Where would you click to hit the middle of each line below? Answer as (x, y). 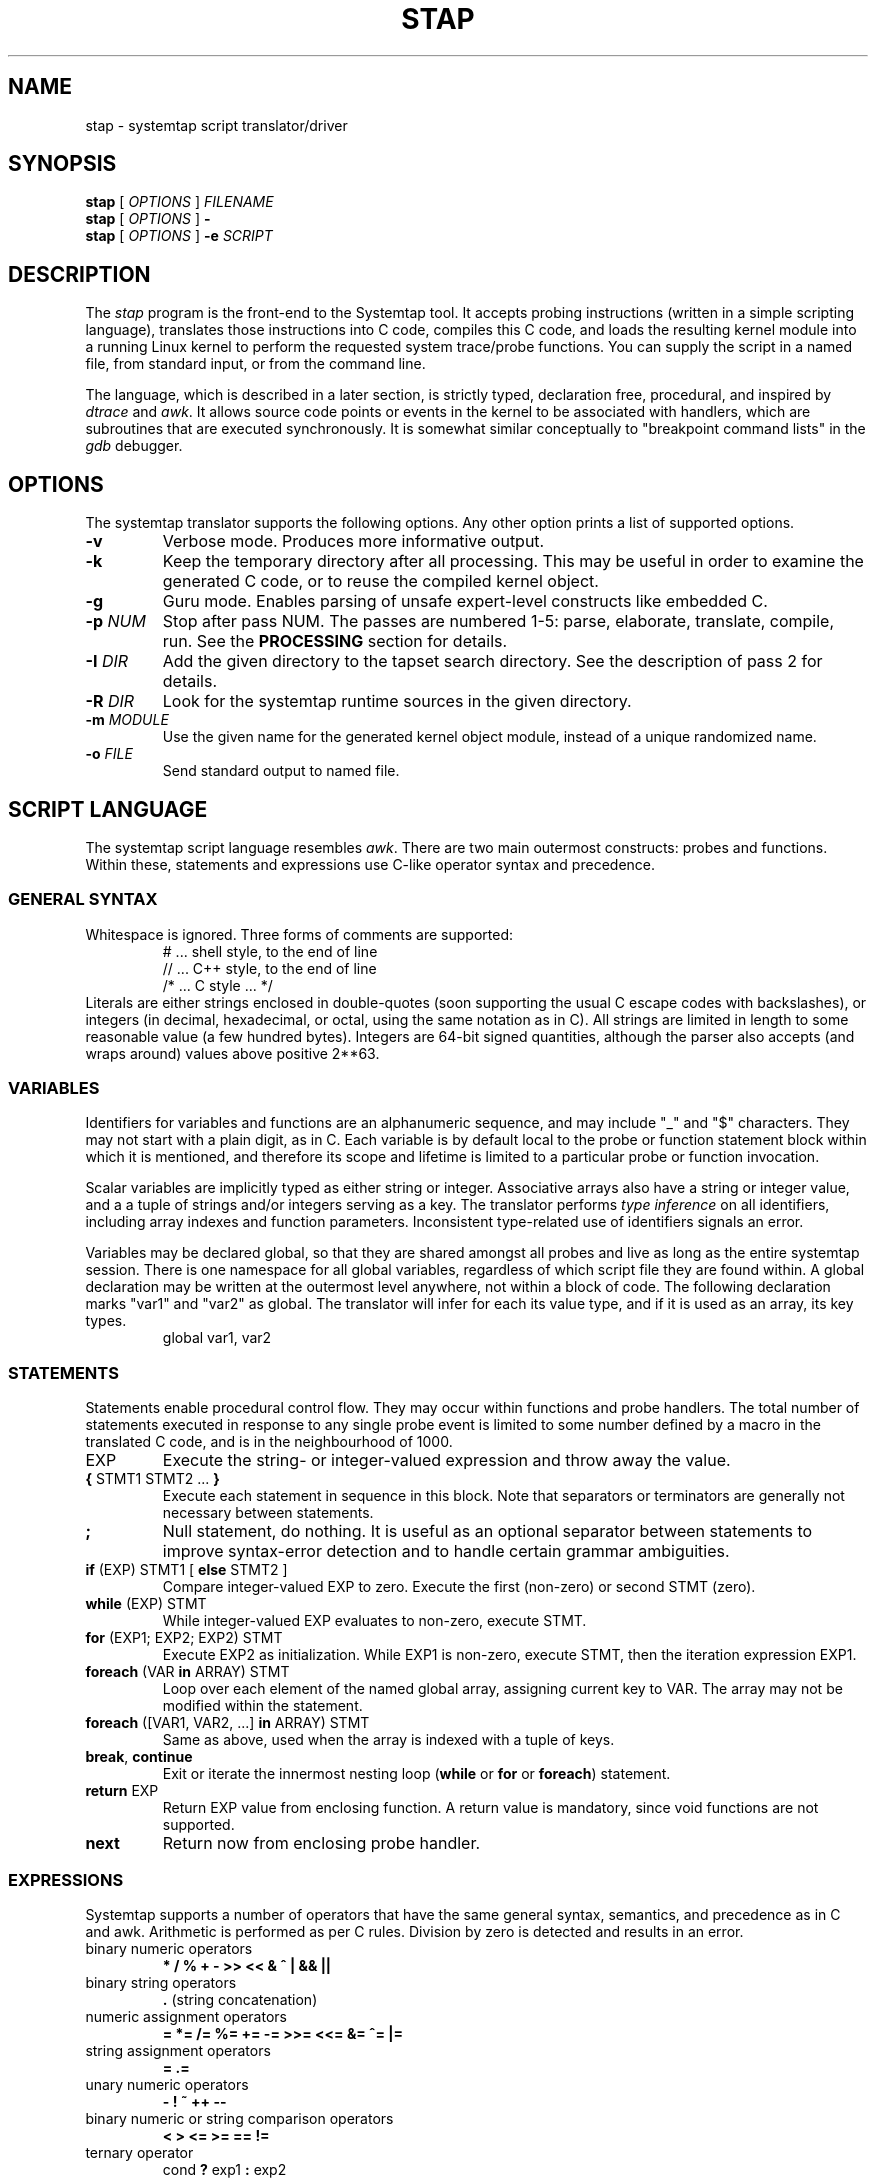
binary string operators (161, 1982)
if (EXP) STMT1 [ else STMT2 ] (186, 1570)
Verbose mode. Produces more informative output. (353, 541)
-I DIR (107, 661)
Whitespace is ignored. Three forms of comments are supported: (299, 934)
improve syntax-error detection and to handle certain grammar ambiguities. (446, 1551)
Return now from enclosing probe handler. (321, 1843)
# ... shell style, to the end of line (270, 951)
